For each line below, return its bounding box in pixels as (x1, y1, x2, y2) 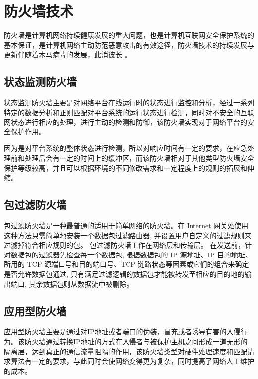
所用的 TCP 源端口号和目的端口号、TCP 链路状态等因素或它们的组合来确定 (4, 259, 249, 269)
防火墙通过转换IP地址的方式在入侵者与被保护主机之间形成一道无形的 (24, 336, 248, 347)
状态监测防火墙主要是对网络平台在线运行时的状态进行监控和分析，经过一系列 (4, 97, 254, 108)
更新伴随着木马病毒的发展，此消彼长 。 (4, 49, 131, 60)
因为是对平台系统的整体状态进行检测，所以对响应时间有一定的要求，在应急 (4, 143, 247, 153)
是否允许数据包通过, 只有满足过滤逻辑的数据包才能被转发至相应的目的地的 (4, 269, 245, 279)
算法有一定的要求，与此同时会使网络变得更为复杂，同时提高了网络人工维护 (10, 356, 254, 366)
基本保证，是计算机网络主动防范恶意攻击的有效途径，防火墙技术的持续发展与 (4, 39, 254, 50)
